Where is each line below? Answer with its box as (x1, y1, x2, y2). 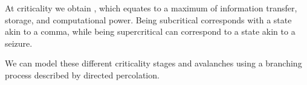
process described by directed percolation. (5, 68, 160, 81)
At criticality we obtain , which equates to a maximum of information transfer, (5, 2, 297, 14)
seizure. (5, 37, 33, 49)
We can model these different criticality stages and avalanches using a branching (5, 57, 302, 69)
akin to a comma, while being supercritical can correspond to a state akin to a (5, 25, 296, 38)
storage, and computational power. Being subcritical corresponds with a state (5, 13, 292, 26)
